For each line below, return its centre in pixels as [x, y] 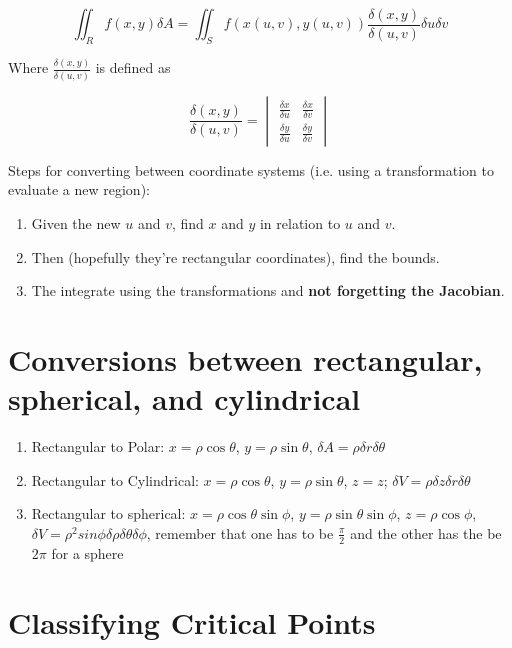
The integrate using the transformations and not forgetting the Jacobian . [268, 290]
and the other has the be [426, 532]
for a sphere [87, 552]
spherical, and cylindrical [184, 398]
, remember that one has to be [240, 532]
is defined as [133, 67]
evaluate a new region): [79, 189]
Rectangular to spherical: [108, 513]
